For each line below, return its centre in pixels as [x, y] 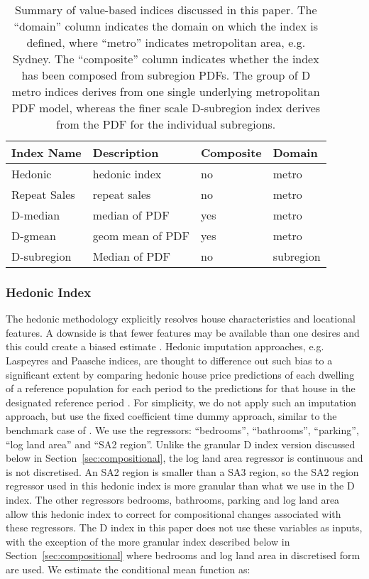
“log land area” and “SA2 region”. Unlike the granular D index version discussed [181, 444]
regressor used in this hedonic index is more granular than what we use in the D [180, 486]
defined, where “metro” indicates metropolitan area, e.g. [166, 42]
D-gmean [34, 236]
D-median [36, 215]
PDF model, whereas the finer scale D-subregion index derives [166, 108]
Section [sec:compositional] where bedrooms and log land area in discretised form [183, 555]
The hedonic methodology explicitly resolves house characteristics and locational [181, 319]
